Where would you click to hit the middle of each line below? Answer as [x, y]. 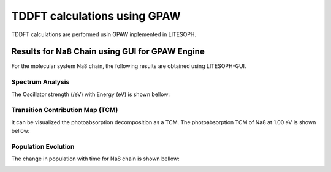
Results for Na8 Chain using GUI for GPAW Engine [108, 52]
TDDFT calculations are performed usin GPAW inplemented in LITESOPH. [104, 34]
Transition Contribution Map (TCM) [65, 110]
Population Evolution [43, 146]
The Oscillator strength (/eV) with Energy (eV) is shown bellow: [91, 94]
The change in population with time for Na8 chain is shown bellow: [96, 159]
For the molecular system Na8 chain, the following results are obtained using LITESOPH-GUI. [129, 66]
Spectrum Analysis [40, 82]
